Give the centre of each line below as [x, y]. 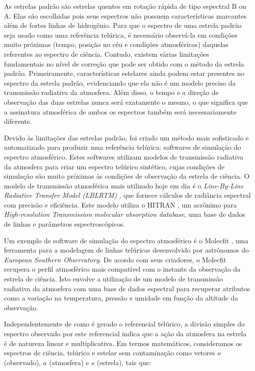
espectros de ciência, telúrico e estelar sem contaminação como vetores [110, 353]
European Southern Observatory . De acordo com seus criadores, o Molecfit [115, 259]
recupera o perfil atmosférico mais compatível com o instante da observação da [122, 269]
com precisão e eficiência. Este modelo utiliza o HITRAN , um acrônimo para [120, 204]
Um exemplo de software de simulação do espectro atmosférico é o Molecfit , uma [126, 240]
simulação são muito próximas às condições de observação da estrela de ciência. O [127, 176]
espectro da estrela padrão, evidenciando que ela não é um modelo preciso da [120, 82]
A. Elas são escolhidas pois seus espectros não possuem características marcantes [125, 15]
